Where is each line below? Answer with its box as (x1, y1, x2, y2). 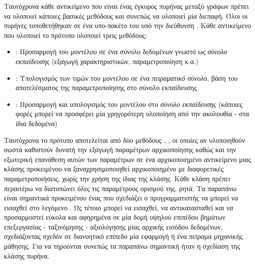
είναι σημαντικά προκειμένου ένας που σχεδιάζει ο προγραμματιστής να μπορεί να (4, 193, 238, 203)
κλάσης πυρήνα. (4, 250, 50, 261)
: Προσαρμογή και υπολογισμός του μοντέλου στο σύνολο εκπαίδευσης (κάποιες (15, 99, 243, 109)
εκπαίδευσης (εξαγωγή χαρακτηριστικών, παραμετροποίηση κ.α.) (15, 56, 199, 66)
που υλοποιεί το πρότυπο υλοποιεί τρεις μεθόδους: (4, 30, 147, 40)
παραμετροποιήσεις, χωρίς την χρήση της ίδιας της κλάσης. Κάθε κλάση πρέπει (4, 173, 230, 183)
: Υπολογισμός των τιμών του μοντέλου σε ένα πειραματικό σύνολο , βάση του (15, 72, 238, 83)
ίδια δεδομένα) (15, 118, 58, 128)
